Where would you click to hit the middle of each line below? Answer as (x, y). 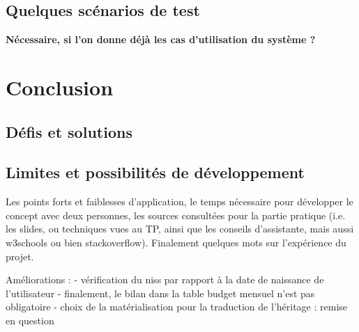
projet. (20, 256)
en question (30, 320)
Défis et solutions (69, 131)
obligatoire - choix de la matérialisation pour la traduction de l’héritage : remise (177, 307)
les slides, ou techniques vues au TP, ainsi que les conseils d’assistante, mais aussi (180, 229)
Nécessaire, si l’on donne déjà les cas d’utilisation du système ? (161, 39)
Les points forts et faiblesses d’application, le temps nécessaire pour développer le (179, 201)
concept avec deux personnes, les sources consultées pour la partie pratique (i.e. (176, 215)
